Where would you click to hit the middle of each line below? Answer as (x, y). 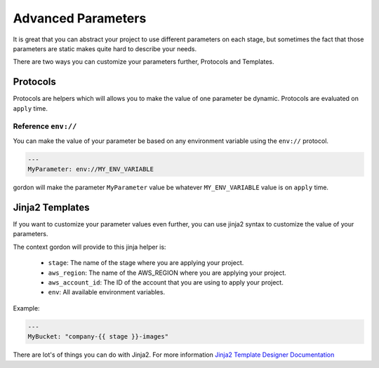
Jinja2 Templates (52, 207)
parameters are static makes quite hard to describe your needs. (105, 48)
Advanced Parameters (80, 18)
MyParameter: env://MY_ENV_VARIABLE (91, 169)
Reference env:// (45, 126)
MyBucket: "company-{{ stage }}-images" (98, 337)
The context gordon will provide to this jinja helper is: (89, 247)
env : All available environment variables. (106, 292)
